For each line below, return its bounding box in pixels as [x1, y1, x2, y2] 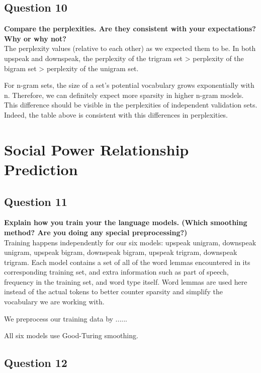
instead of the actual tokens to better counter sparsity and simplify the [4, 286, 223, 297]
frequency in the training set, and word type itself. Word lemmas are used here [4, 276, 247, 287]
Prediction [4, 158, 78, 179]
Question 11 [4, 193, 67, 209]
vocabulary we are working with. [4, 296, 105, 307]
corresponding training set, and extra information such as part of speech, [4, 267, 229, 277]
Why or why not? [4, 33, 66, 43]
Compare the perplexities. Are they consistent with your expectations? [4, 23, 256, 34]
